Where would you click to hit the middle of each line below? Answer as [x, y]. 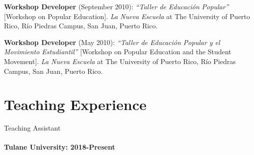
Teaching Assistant [32, 128]
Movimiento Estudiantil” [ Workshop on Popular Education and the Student [118, 52]
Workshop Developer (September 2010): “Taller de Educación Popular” [116, 6]
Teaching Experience [75, 104]
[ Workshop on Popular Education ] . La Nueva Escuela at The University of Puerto [127, 16]
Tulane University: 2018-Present [60, 147]
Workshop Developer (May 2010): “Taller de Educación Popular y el [112, 42]
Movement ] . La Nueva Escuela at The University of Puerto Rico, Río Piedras [120, 61]
